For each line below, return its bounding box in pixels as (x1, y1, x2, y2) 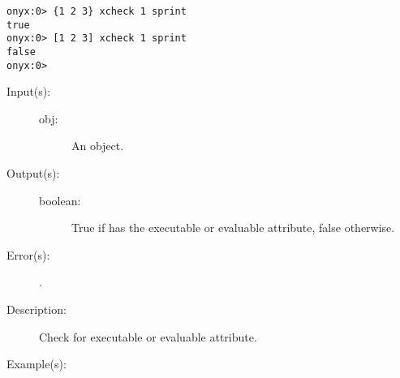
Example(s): (6, 355, 67, 372)
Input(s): (6, 83, 51, 100)
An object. (71, 137, 124, 154)
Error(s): (6, 246, 50, 263)
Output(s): (6, 165, 60, 182)
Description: (6, 301, 67, 318)
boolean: (39, 191, 81, 208)
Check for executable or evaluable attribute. (39, 328, 257, 345)
